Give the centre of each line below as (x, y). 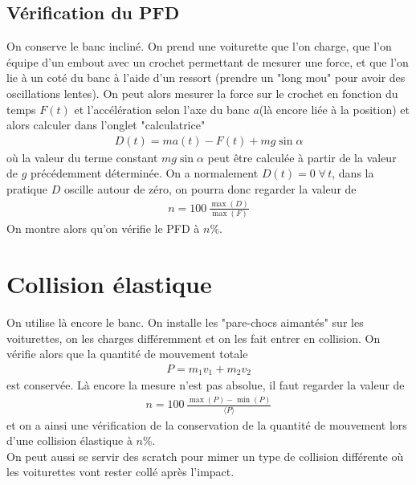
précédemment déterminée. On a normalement (145, 173)
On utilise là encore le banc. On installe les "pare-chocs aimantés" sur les (185, 322)
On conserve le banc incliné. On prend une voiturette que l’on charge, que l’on (199, 46)
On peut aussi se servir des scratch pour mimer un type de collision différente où (205, 456)
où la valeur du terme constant (82, 157)
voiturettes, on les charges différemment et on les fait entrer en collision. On (194, 338)
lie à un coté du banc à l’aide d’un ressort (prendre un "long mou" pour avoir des (206, 77)
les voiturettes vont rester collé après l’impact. (120, 472)
